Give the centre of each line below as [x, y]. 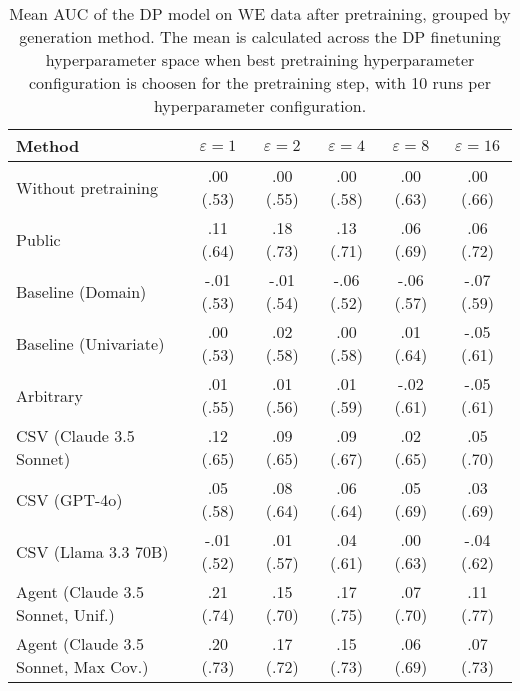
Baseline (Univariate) [90, 343]
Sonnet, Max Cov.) [82, 666]
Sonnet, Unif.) [65, 614]
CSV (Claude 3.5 [75, 435]
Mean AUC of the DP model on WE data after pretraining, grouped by [260, 13]
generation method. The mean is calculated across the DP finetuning [260, 36]
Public [38, 239]
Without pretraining [87, 187]
